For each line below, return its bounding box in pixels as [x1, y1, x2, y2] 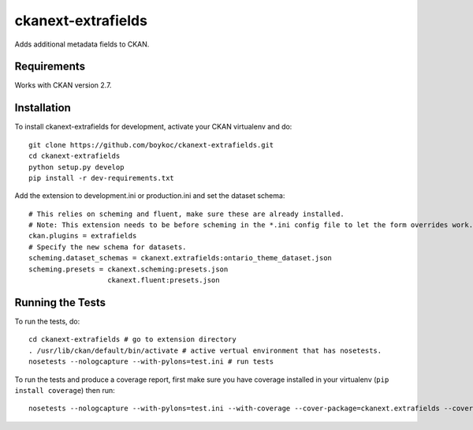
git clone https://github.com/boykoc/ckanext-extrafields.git [28, 140, 274, 149]
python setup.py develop [28, 163, 125, 171]
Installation [14, 101, 71, 114]
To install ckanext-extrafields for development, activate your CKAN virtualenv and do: [14, 122, 292, 132]
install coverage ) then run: [14, 385, 115, 394]
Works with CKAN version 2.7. [14, 80, 112, 90]
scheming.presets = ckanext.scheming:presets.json [28, 264, 229, 274]
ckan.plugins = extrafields [28, 231, 137, 241]
